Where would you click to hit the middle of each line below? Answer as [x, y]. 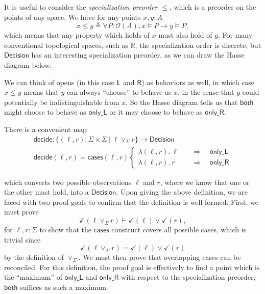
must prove [21, 212]
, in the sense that [206, 92]
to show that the [65, 229]
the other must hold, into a [46, 192]
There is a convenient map [45, 129]
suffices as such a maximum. [64, 287]
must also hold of [185, 35]
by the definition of [34, 257]
